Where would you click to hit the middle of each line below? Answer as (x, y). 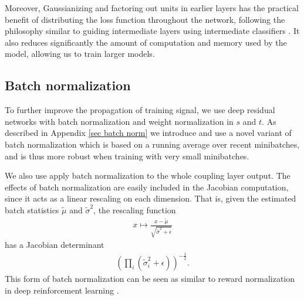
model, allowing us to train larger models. (80, 54)
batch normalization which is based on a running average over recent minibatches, (152, 144)
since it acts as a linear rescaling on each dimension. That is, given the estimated (151, 198)
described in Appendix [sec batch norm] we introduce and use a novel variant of (148, 133)
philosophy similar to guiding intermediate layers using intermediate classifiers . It (152, 31)
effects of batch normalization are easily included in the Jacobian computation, (147, 187)
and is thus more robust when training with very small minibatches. (127, 156)
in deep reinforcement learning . (62, 290)
